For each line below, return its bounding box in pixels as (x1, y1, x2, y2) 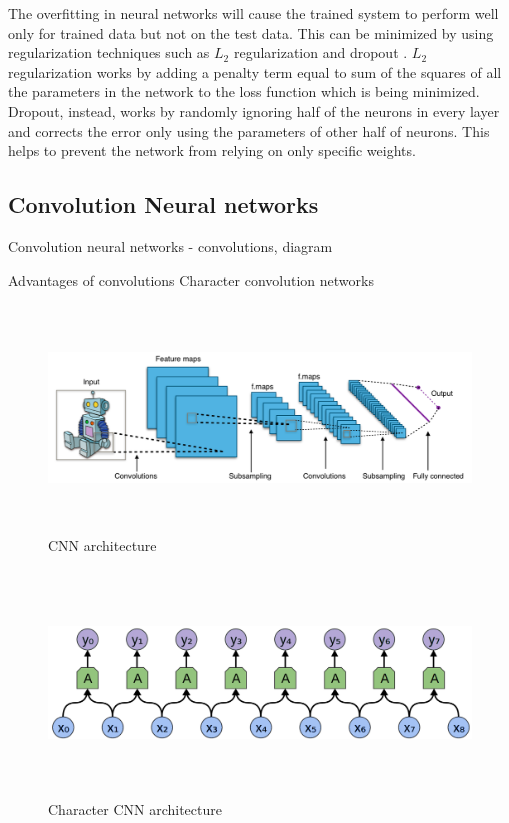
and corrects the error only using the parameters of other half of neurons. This (8, 120, 490, 141)
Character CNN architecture (48, 799, 222, 820)
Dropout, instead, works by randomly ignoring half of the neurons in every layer (8, 100, 500, 121)
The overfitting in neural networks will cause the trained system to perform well (8, 3, 499, 23)
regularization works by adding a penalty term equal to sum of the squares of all (8, 61, 502, 82)
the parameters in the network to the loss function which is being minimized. (8, 81, 480, 102)
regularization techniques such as (8, 42, 210, 63)
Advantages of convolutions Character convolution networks (8, 269, 374, 290)
